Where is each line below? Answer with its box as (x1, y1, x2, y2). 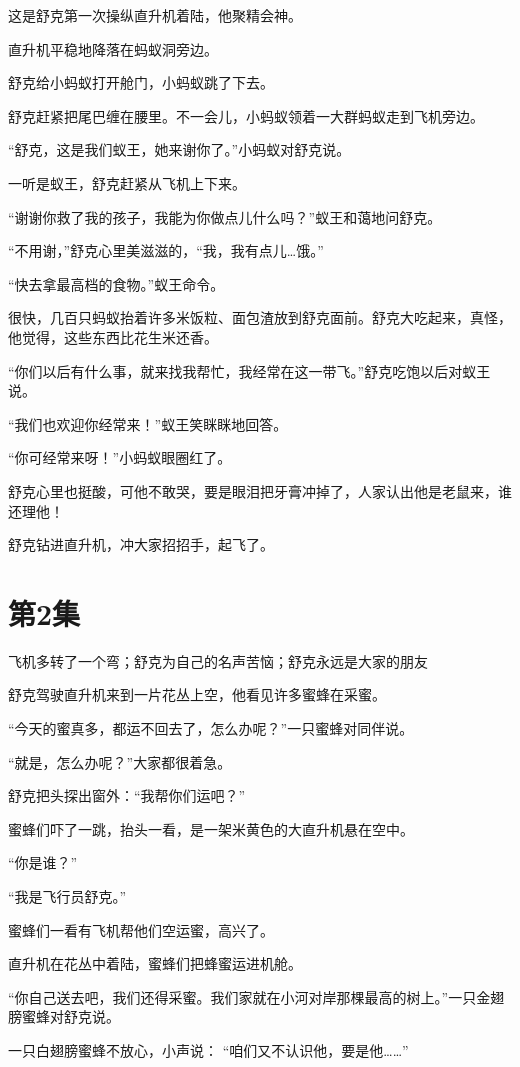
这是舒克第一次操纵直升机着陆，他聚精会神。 (8, 5, 302, 25)
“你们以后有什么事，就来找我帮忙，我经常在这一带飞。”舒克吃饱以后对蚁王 (8, 360, 491, 381)
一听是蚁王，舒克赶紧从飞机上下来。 (8, 172, 246, 193)
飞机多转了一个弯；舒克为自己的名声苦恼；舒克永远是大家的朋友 (8, 650, 428, 671)
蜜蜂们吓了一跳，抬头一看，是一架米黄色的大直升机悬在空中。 (8, 818, 414, 839)
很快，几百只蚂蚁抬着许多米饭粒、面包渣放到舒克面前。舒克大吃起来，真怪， (8, 307, 512, 328)
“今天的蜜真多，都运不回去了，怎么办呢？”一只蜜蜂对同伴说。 (8, 718, 414, 738)
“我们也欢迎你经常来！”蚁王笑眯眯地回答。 (8, 413, 288, 434)
